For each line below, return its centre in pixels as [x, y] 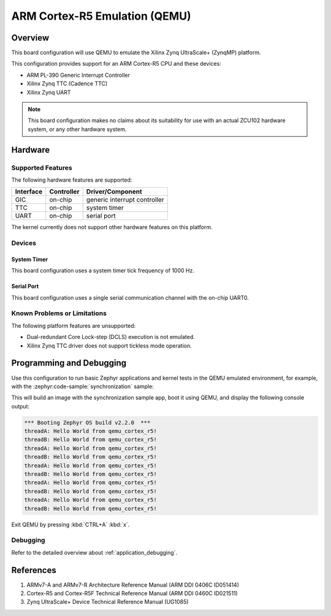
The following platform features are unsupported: [74, 326]
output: [21, 406]
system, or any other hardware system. [77, 129]
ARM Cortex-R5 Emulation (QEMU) [101, 16]
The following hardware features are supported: [72, 180]
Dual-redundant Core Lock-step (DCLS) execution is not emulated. [111, 337]
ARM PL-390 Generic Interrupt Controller [78, 75]
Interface [29, 192]
